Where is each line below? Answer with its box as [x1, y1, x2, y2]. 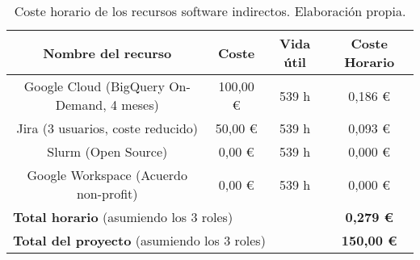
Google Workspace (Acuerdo [27, 166, 188, 184]
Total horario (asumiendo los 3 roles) [13, 208, 233, 226]
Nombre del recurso [43, 43, 172, 62]
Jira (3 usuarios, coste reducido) [16, 119, 199, 137]
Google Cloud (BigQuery [23, 77, 165, 95]
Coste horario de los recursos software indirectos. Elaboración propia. [14, 2, 406, 20]
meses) [121, 95, 159, 114]
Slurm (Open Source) [47, 142, 168, 161]
